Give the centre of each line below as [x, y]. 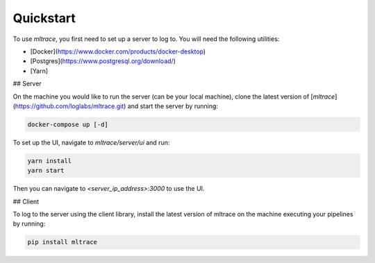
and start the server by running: [173, 106]
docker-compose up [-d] [68, 124]
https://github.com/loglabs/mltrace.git [69, 106]
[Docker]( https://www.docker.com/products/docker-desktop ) [118, 51]
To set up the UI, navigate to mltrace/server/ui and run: [91, 142]
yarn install [50, 161]
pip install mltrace [62, 242]
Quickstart [44, 18]
